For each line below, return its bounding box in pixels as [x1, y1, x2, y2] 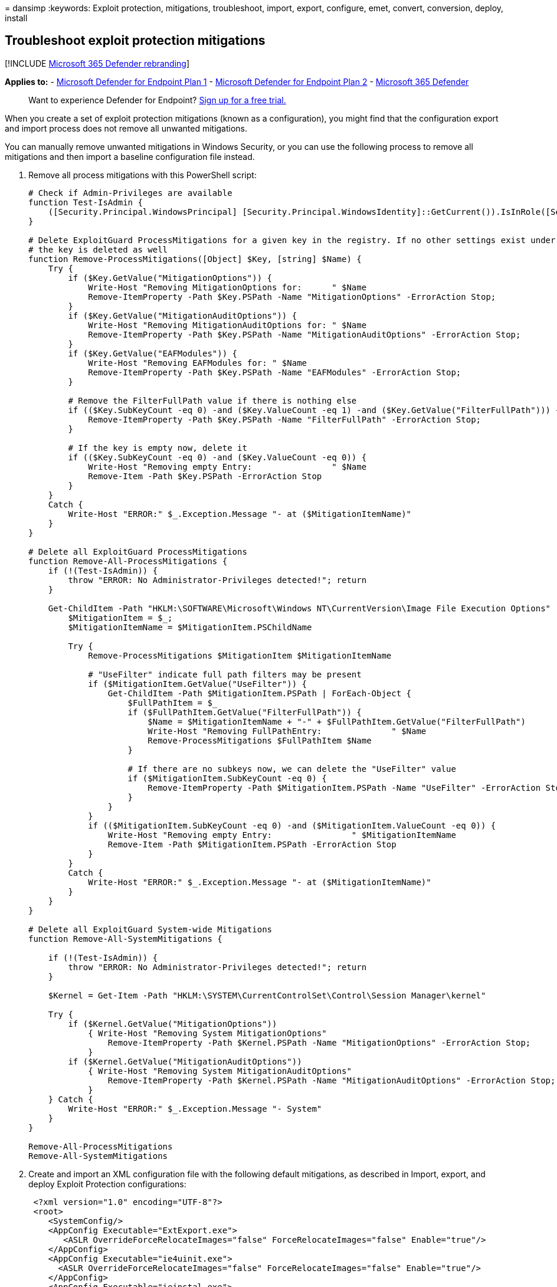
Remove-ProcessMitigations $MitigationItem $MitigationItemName [88, 650, 392, 660]
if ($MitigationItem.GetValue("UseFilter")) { [88, 679, 307, 689]
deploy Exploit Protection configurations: [28, 1178, 186, 1189]
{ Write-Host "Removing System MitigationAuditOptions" [88, 1066, 352, 1076]
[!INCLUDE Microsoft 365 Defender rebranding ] [5, 58, 190, 68]
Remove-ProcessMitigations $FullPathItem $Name [148, 735, 372, 745]
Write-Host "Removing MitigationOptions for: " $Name [88, 282, 367, 292]
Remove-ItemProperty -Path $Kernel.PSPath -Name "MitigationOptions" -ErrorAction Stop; [107, 1037, 531, 1047]
